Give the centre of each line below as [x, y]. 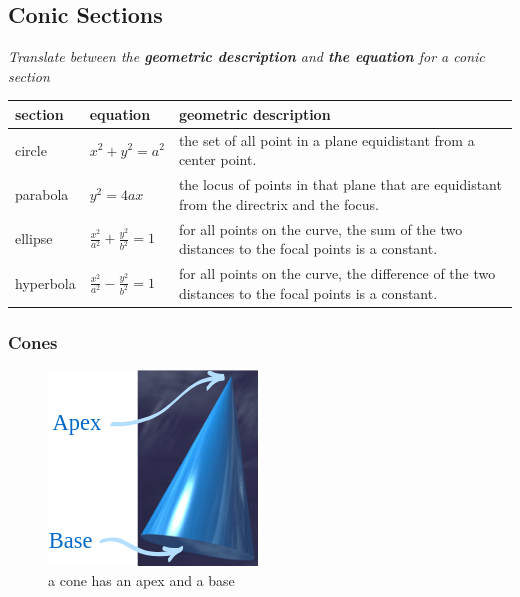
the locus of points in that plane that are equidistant [340, 184]
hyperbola [45, 282]
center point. [217, 159]
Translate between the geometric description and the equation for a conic [246, 56]
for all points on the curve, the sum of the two [320, 228]
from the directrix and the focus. [278, 203]
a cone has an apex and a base [141, 579]
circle [31, 149]
